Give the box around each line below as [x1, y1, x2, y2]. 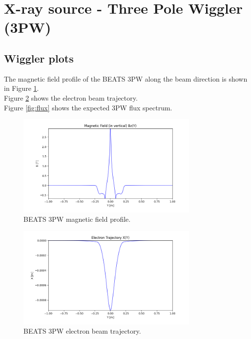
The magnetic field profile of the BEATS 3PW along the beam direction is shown [4, 73, 248, 84]
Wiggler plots [4, 50, 74, 65]
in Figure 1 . [4, 83, 39, 93]
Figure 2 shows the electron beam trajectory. [4, 92, 138, 103]
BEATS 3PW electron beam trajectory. [23, 326, 141, 336]
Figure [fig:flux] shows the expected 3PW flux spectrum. [4, 102, 172, 112]
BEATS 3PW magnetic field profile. [23, 214, 131, 224]
